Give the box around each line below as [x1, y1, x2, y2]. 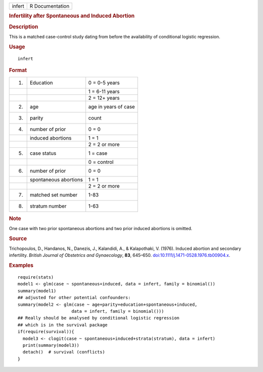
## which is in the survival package [18, 322, 108, 328]
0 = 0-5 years [88, 79, 120, 86]
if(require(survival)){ [18, 329, 75, 335]
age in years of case [88, 104, 135, 110]
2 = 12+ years [88, 95, 120, 102]
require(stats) [18, 274, 54, 280]
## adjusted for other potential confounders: [18, 295, 131, 301]
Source [9, 235, 27, 242]
